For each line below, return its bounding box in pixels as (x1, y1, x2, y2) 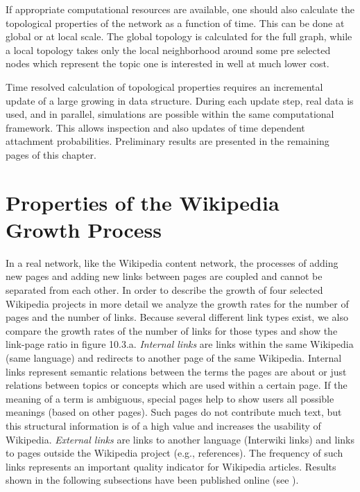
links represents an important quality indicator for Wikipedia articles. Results (6, 459, 336, 473)
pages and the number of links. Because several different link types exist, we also (6, 310, 348, 324)
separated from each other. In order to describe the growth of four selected (6, 283, 323, 297)
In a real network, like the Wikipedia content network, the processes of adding (6, 255, 338, 270)
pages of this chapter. (6, 147, 96, 161)
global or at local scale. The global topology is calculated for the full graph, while (6, 29, 352, 44)
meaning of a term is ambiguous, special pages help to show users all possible (6, 391, 334, 405)
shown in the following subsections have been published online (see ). (6, 473, 299, 487)
